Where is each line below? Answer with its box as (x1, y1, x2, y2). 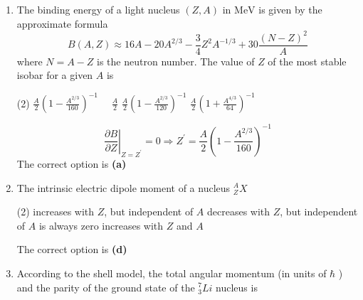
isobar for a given (16, 68, 93, 82)
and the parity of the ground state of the (16, 279, 195, 294)
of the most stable (268, 53, 347, 68)
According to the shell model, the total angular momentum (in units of (16, 265, 327, 280)
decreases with (207, 204, 270, 219)
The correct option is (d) (16, 242, 127, 257)
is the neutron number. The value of (97, 53, 255, 68)
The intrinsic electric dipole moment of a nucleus (16, 180, 231, 195)
